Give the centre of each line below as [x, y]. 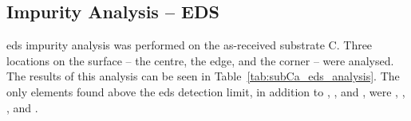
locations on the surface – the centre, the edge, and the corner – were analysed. [200, 60]
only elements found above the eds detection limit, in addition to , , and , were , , [206, 91]
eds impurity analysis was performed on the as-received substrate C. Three [190, 45]
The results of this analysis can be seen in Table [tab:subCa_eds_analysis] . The [203, 76]
